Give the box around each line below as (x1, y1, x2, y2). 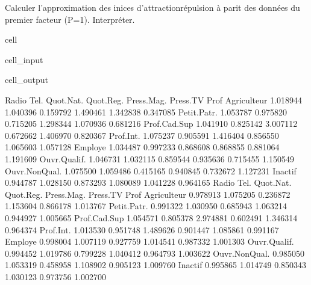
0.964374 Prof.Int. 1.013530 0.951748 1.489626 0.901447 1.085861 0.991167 (5, 223, 279, 236)
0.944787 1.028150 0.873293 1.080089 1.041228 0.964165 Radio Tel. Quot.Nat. (5, 176, 292, 189)
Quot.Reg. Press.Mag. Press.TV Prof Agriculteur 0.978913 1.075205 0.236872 (5, 188, 291, 200)
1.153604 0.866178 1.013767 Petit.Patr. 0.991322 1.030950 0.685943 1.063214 (5, 200, 287, 212)
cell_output (5, 73, 48, 86)
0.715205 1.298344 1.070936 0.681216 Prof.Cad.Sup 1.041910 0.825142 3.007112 (5, 117, 298, 130)
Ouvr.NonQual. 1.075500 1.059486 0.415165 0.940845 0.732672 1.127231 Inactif (5, 164, 297, 177)
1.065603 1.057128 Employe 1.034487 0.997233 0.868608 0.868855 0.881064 (5, 141, 280, 153)
